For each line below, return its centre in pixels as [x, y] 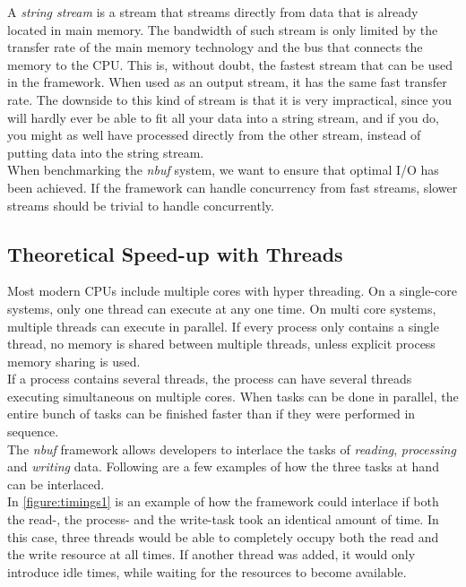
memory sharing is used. [74, 361]
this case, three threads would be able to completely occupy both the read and [223, 536]
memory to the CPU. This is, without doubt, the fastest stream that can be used [230, 64]
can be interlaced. [56, 483]
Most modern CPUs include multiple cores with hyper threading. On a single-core [232, 291]
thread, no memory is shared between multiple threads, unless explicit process [221, 344]
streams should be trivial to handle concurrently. [141, 205]
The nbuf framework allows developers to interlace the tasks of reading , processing [232, 449]
